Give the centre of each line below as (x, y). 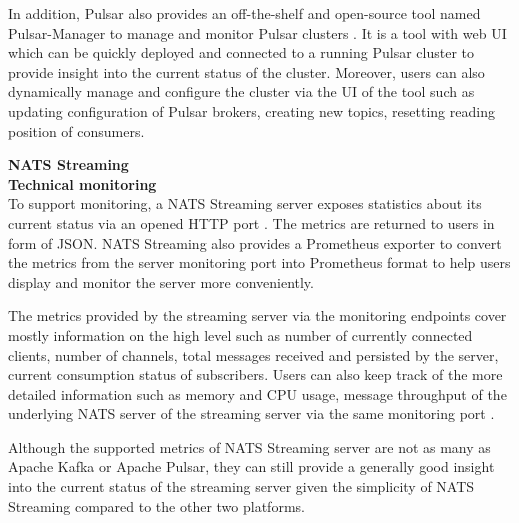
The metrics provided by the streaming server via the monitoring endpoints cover (257, 315)
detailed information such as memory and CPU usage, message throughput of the (257, 393)
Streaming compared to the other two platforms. (156, 505)
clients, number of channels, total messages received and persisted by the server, (253, 354)
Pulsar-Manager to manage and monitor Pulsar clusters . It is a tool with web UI (257, 32)
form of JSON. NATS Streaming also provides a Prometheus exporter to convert (255, 242)
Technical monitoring (82, 183)
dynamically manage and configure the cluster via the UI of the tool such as (241, 91)
